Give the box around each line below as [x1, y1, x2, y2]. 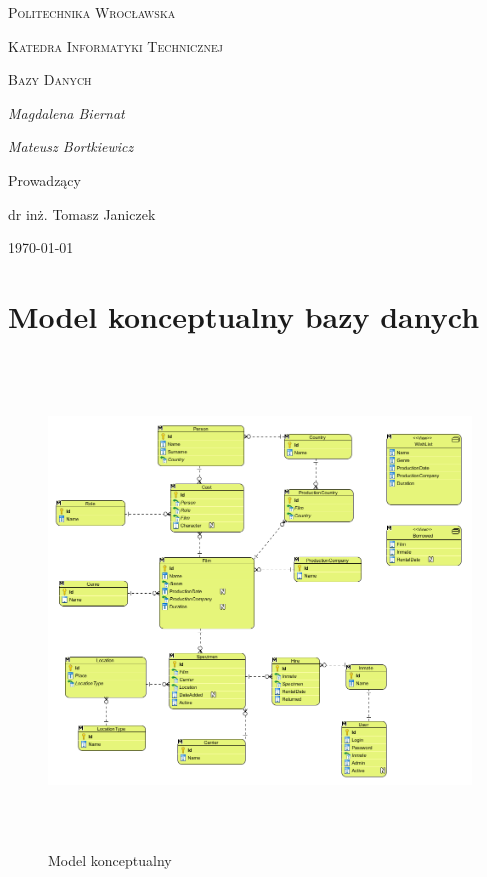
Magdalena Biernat [8, 102, 125, 123]
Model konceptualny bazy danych [8, 295, 480, 336]
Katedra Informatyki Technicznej [8, 35, 223, 56]
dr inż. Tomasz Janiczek [8, 203, 156, 224]
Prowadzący [8, 169, 81, 190]
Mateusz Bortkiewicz [8, 136, 134, 157]
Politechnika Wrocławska [8, 2, 176, 22]
